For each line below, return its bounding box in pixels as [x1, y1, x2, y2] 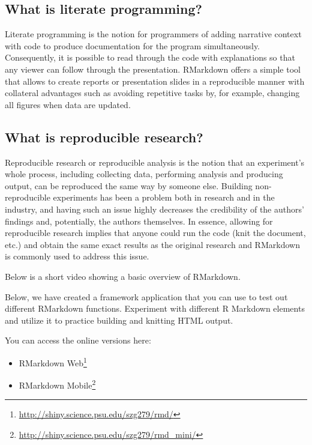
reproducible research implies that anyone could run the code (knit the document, [5, 226, 306, 239]
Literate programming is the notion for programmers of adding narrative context [5, 28, 302, 40]
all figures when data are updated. [5, 98, 131, 110]
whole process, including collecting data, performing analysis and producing [5, 168, 283, 180]
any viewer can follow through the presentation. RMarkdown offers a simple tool [5, 62, 301, 75]
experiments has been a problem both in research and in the [53, 191, 275, 204]
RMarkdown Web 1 [19, 354, 87, 369]
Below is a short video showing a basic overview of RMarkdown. [5, 270, 241, 282]
